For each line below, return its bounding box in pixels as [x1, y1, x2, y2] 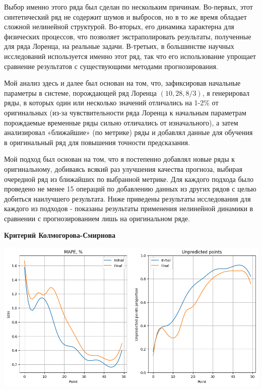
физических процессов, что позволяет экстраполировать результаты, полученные [4, 31, 251, 41]
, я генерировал [202, 87, 250, 98]
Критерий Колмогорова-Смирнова [4, 230, 115, 240]
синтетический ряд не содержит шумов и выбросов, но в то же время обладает [4, 11, 247, 22]
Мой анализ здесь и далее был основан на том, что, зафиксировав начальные [4, 78, 241, 88]
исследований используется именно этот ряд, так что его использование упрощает [4, 50, 256, 61]
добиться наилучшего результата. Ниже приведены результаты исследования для [4, 193, 251, 204]
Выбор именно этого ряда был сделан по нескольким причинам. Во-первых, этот [4, 2, 253, 12]
